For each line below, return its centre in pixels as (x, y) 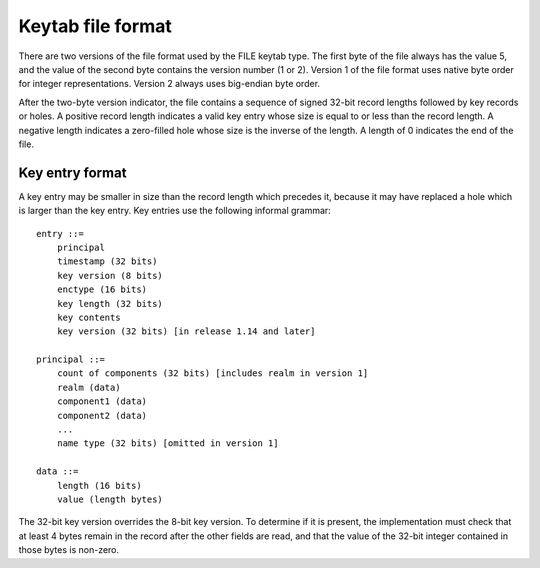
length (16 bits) (99, 485)
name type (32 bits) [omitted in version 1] (167, 443)
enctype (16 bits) (102, 289)
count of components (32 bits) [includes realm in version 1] (212, 373)
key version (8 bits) (110, 275)
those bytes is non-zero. (69, 550)
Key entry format (72, 172)
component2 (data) (102, 415)
